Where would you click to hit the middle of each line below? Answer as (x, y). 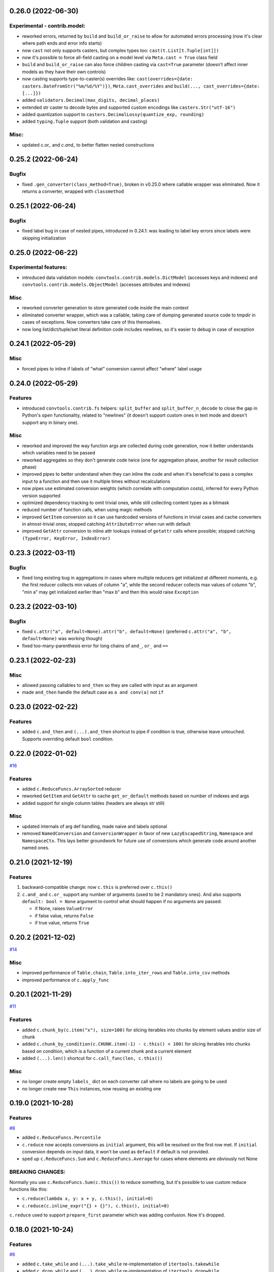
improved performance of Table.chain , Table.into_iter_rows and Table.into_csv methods (126, 973)
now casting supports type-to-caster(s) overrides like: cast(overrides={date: (107, 79)
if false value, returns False (64, 915)
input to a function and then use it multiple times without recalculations (96, 481)
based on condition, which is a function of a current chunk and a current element (107, 1051)
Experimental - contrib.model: (47, 26)
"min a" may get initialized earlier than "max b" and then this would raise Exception (110, 592)
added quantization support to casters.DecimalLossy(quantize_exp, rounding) (113, 114)
